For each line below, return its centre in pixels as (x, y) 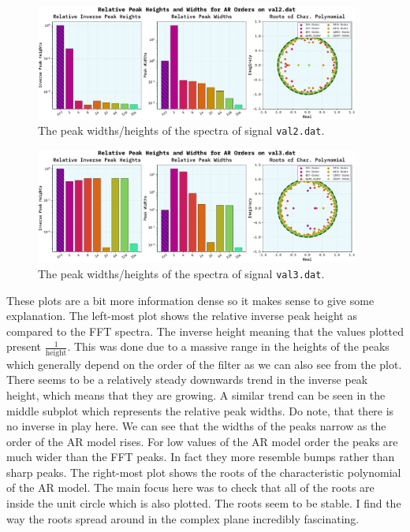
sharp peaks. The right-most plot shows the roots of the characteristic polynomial (204, 472)
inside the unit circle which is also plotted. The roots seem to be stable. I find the (204, 503)
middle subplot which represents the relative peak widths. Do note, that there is (200, 410)
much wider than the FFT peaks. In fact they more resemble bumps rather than (201, 457)
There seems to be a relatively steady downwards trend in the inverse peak (187, 379)
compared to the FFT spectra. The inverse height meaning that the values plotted (205, 331)
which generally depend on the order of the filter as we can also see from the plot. (204, 364)
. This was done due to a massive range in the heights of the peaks (228, 346)
